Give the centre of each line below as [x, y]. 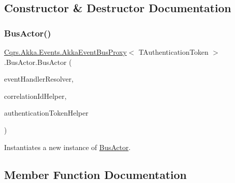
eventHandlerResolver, [39, 79]
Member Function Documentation [96, 174]
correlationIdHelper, [35, 96]
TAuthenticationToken [173, 52]
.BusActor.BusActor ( [38, 62]
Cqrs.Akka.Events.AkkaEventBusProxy [66, 52]
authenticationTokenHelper [46, 113]
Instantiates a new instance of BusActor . [67, 147]
